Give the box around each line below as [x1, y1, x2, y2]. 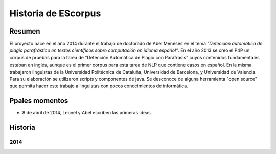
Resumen [9, 27, 40, 36]
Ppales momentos [9, 97, 68, 105]
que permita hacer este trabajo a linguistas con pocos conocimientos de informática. [9, 83, 189, 89]
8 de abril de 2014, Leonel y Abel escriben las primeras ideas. [22, 110, 152, 116]
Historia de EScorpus [9, 8, 101, 19]
